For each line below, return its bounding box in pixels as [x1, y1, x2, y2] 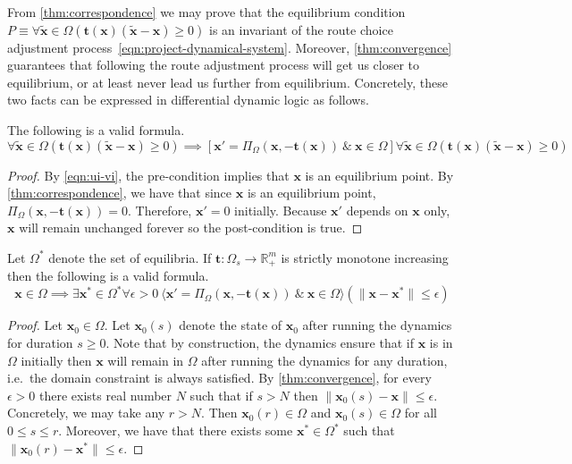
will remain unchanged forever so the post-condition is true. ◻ [19, 218, 363, 237]
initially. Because [234, 200, 327, 219]
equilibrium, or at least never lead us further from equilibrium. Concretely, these [7, 72, 448, 91]
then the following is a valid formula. [7, 266, 209, 285]
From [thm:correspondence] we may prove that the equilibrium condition [7, 3, 406, 21]
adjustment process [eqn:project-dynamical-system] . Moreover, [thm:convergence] [7, 38, 452, 56]
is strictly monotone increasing [281, 248, 449, 266]
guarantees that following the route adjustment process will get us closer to [7, 55, 420, 74]
